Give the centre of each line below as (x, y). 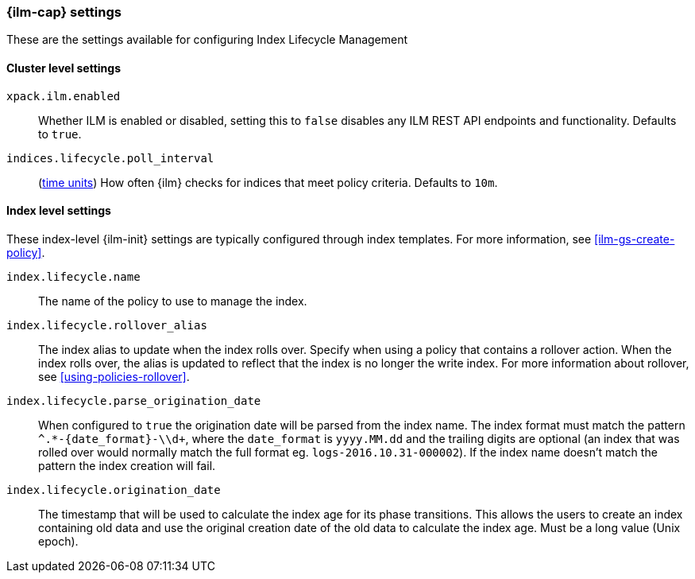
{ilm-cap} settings (64, 12)
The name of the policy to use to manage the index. (173, 301)
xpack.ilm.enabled (64, 96)
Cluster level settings (64, 68)
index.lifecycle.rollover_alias (107, 325)
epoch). (58, 541)
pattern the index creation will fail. (127, 465)
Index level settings (59, 211)
